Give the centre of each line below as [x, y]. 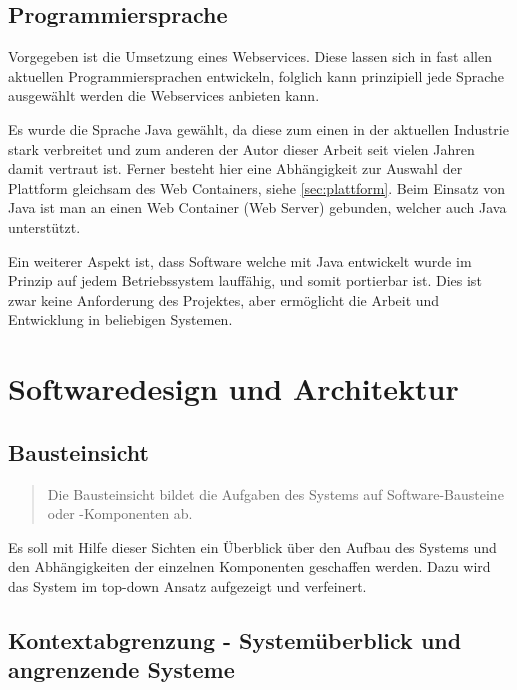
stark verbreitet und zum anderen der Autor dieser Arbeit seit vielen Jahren [241, 148]
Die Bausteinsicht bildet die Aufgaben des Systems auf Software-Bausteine [275, 493]
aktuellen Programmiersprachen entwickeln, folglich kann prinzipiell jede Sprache [256, 75]
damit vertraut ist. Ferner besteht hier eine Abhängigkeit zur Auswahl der [235, 168]
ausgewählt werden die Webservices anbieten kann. [164, 95]
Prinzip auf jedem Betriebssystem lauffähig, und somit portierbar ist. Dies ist [245, 280]
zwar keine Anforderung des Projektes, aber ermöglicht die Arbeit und [224, 299]
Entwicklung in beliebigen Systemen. [120, 319]
